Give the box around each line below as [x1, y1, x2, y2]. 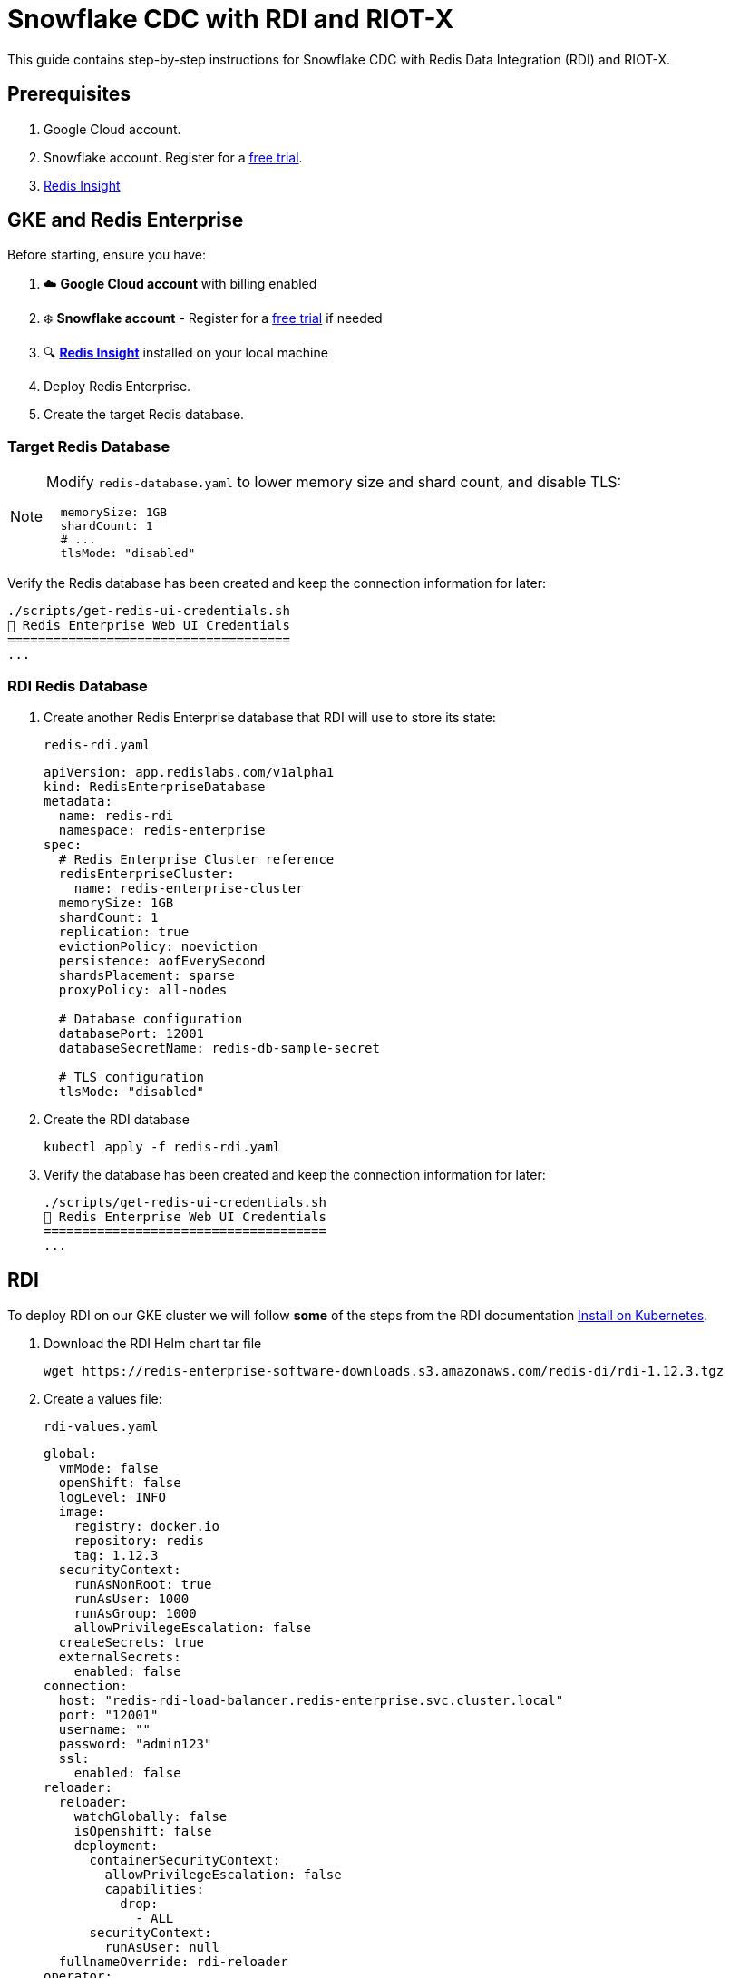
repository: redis [73, 1532, 205, 1548]
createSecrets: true [58, 1634, 205, 1650]
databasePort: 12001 [58, 1025, 205, 1041]
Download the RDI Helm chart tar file [44, 1335, 262, 1351]
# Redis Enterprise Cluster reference [58, 851, 335, 867]
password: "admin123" [58, 1736, 212, 1751]
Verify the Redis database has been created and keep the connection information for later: [7, 575, 547, 592]
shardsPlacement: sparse [58, 967, 235, 983]
